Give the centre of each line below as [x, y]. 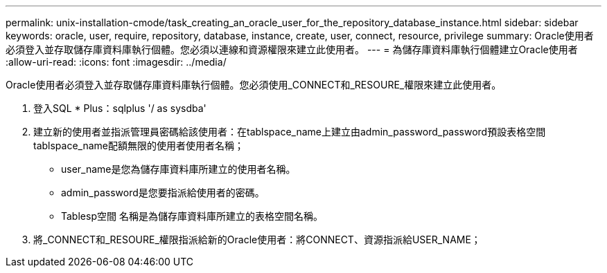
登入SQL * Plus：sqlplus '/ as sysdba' [120, 108]
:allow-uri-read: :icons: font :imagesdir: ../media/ [116, 62]
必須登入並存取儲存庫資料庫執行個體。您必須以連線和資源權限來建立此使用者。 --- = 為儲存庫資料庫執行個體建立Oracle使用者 [292, 49]
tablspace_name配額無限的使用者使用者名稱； [139, 145]
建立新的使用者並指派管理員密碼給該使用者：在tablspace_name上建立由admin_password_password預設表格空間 [290, 132]
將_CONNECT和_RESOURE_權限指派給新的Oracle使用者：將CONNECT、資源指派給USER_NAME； [257, 239]
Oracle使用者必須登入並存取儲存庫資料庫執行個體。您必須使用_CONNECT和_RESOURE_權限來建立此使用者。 [254, 85]
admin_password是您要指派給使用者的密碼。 [163, 192]
